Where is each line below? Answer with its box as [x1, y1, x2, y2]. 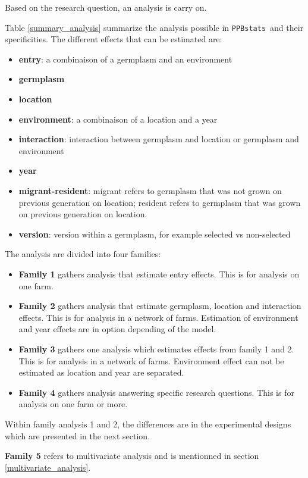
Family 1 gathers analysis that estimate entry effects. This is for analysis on [18, 267, 300, 280]
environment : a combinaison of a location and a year [18, 113, 218, 125]
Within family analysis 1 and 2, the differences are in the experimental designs [5, 417, 291, 430]
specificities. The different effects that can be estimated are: [5, 33, 222, 45]
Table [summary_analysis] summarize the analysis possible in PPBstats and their [5, 21, 304, 33]
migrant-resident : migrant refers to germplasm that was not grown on [18, 185, 282, 196]
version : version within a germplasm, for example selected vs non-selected [18, 227, 291, 240]
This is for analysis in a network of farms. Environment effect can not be [18, 354, 284, 367]
